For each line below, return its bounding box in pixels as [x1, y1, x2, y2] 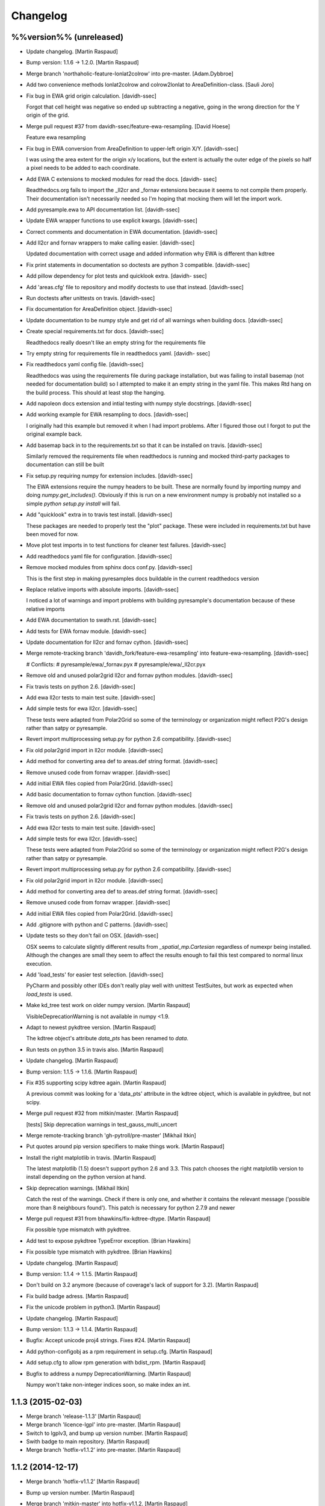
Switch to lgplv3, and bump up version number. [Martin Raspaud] [26, 1429, 188, 1437]
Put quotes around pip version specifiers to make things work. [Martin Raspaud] [26, 1143, 225, 1150]
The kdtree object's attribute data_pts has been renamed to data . [26, 1035, 189, 1042]
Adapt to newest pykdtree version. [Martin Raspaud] [26, 1024, 156, 1031]
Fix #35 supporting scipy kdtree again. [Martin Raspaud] [26, 1079, 167, 1086]
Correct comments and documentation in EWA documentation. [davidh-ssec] [26, 228, 218, 235]
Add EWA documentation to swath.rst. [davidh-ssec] [26, 616, 156, 623]
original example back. [26, 431, 82, 438]
